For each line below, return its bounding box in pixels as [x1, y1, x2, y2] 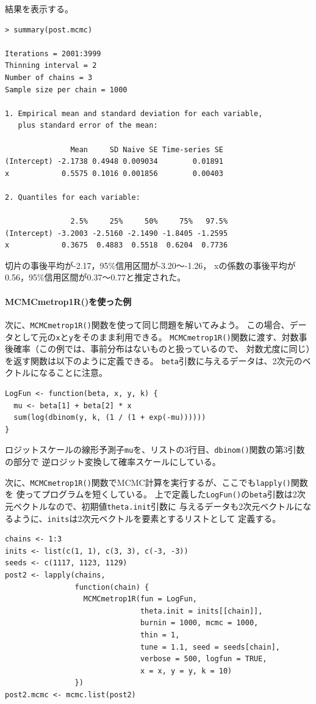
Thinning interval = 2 [5, 61, 97, 70]
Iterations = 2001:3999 [5, 49, 101, 58]
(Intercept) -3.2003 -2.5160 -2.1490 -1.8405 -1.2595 [5, 229, 228, 238]
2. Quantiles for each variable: [5, 193, 140, 202]
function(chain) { [74, 582, 149, 592]
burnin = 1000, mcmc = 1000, [140, 618, 259, 628]
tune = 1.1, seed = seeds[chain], [140, 642, 281, 651]
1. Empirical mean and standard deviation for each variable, [5, 109, 263, 118]
